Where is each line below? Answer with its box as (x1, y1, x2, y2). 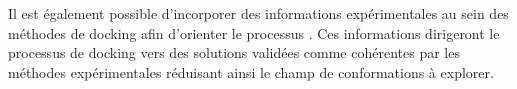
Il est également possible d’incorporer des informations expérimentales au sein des (8, 3, 509, 23)
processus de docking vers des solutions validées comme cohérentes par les (8, 42, 460, 63)
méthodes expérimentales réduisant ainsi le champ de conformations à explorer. (8, 61, 494, 82)
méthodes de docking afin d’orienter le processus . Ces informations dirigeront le (8, 22, 500, 43)
